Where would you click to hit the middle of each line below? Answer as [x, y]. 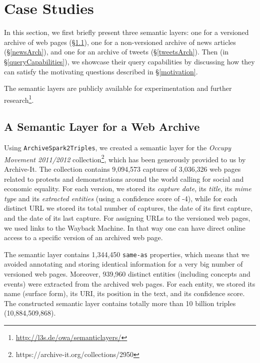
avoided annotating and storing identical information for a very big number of [123, 264]
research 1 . [19, 99]
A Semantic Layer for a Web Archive [102, 127]
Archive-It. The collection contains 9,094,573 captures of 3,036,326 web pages [122, 169]
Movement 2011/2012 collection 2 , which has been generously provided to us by [125, 158]
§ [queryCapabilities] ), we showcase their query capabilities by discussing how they [129, 61]
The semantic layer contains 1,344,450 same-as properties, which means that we [127, 254]
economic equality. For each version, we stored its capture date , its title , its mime [128, 188]
